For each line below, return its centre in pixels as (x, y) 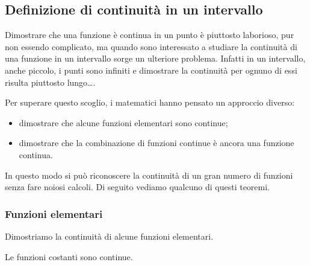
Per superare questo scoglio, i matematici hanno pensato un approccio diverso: (150, 102)
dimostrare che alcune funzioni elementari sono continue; (123, 122)
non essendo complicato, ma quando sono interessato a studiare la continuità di (151, 46)
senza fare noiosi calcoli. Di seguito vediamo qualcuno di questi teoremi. (138, 187)
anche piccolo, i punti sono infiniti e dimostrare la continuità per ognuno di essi (151, 70)
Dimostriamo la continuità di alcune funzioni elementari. (109, 236)
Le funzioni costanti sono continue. (69, 256)
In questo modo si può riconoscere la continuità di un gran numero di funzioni (149, 175)
